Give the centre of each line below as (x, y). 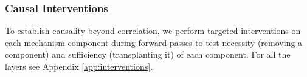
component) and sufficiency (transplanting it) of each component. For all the (148, 54)
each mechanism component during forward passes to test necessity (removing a (154, 42)
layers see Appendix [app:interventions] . (79, 66)
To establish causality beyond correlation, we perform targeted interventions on (153, 31)
